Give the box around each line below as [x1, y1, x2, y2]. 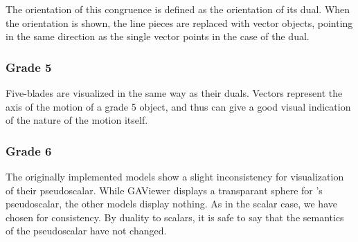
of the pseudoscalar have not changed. [6, 223, 167, 238]
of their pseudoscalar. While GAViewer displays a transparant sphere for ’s [6, 183, 323, 197]
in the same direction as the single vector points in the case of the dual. [6, 29, 310, 44]
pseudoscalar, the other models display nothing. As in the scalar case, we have [6, 196, 337, 211]
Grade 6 [6, 142, 52, 159]
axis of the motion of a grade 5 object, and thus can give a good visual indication [6, 99, 351, 113]
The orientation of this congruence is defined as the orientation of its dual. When [6, 2, 350, 16]
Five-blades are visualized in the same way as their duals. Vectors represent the [6, 86, 343, 100]
